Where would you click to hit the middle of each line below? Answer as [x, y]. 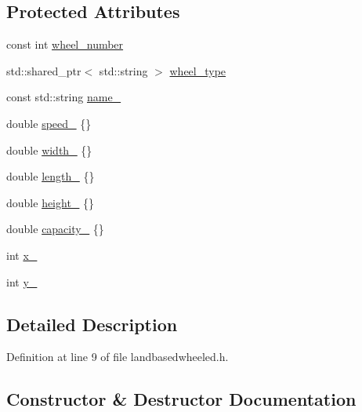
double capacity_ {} [55, 229]
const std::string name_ [64, 97]
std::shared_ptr [44, 70]
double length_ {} [51, 176]
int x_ [22, 255]
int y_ [22, 281]
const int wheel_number [65, 44]
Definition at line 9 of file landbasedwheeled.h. [118, 357]
